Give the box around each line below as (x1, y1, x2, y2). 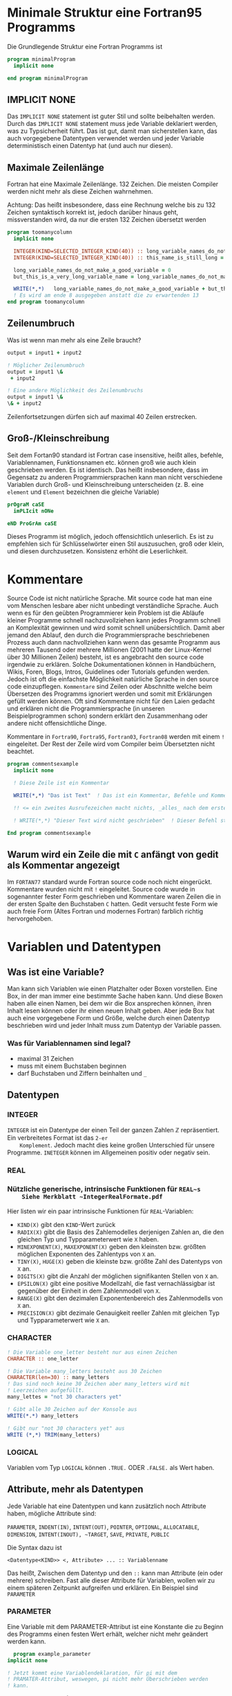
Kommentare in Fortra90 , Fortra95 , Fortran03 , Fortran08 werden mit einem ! (7, 732, 225, 741)
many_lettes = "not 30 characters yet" (7, 1394, 122, 1401)
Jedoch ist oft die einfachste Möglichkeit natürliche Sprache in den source (7, 675, 219, 683)
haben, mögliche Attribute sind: (7, 1509, 97, 1518)
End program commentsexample (7, 829, 91, 836)
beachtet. (7, 747, 35, 755)
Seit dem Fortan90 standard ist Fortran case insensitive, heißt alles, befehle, (7, 451, 224, 459)
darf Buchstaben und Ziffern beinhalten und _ (17, 1069, 147, 1077)
